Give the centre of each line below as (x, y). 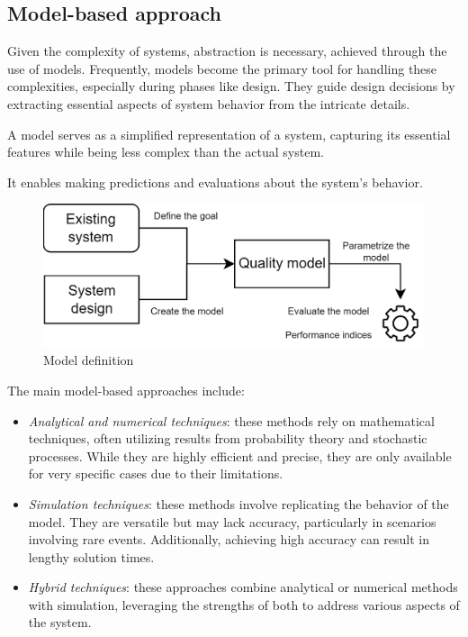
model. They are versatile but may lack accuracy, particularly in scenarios (232, 521)
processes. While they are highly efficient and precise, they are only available (240, 455)
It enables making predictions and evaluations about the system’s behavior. (215, 182)
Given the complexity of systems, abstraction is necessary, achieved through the (227, 51)
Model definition (89, 360)
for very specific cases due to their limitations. (156, 473)
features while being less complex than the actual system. (166, 152)
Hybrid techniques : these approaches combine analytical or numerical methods (243, 587)
